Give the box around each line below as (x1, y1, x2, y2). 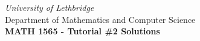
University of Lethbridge (5, 1, 94, 13)
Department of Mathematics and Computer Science (5, 13, 196, 25)
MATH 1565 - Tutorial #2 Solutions (5, 25, 160, 37)
